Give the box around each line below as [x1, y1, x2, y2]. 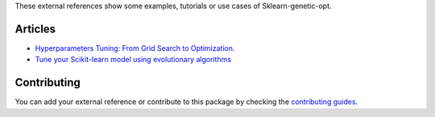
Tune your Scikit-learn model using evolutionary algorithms [35, 55, 232, 65]
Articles [14, 22, 56, 36]
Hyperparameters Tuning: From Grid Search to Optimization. [35, 43, 235, 52]
